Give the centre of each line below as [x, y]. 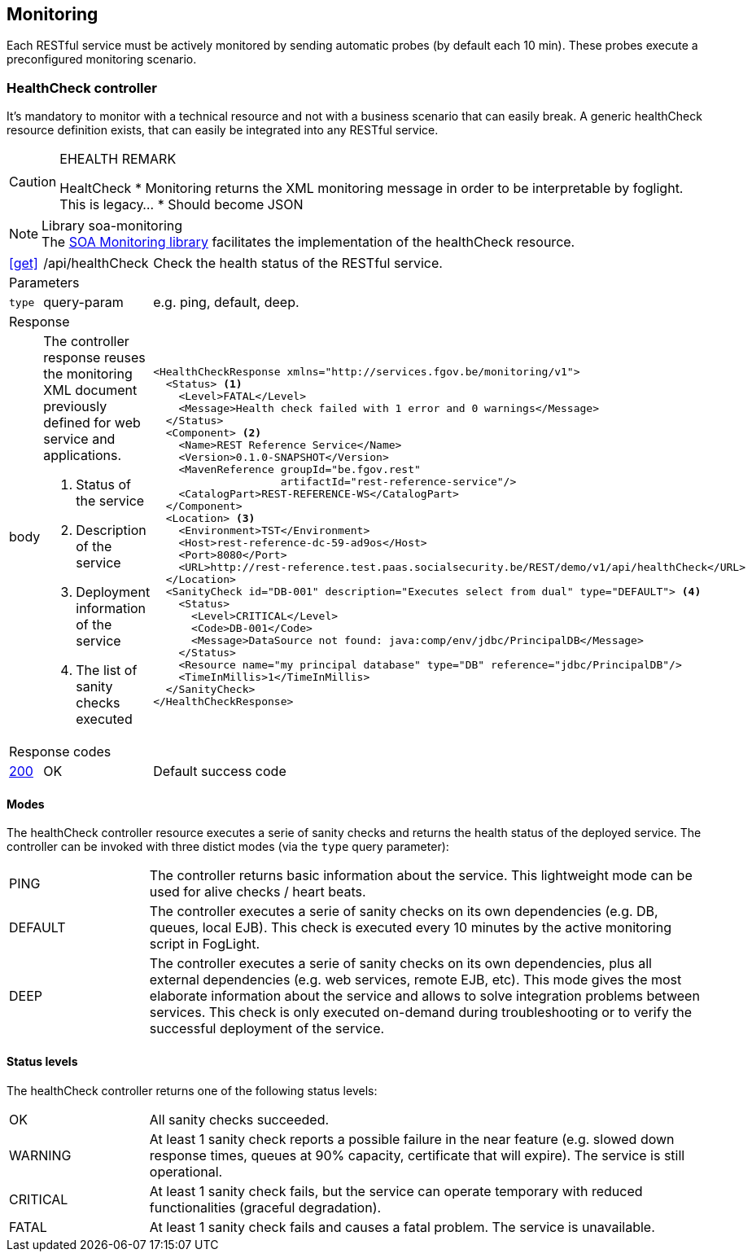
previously [75, 407]
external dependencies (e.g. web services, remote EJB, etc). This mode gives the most [415, 980]
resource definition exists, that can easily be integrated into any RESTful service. [223, 130]
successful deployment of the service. [267, 1029]
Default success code [220, 771]
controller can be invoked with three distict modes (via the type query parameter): [228, 847]
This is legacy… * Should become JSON [181, 205]
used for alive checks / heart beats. [258, 892]
